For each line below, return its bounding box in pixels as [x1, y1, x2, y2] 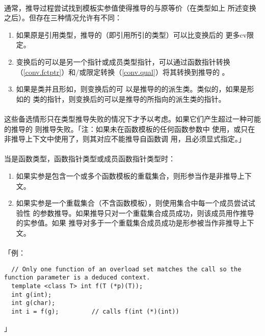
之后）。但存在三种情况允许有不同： [4, 12, 122, 23]
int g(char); [11, 299, 56, 307]
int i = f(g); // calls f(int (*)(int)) [11, 307, 179, 315]
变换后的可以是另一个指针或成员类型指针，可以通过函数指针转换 [16, 56, 230, 67]
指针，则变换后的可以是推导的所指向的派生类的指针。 [47, 93, 226, 104]
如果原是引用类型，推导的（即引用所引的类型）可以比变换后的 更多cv [16, 29, 247, 40]
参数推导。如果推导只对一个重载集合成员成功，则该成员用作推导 [40, 207, 254, 218]
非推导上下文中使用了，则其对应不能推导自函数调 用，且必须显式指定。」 [4, 133, 246, 144]
